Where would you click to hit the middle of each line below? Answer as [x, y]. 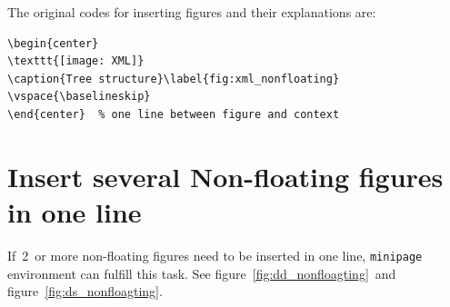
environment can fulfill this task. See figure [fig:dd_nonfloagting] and [202, 273]
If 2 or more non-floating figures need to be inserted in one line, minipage [215, 255]
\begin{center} [53, 43]
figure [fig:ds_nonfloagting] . [85, 291]
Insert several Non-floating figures [225, 176]
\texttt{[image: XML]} [76, 61]
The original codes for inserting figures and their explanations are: [192, 12]
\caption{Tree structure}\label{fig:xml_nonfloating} [174, 79]
